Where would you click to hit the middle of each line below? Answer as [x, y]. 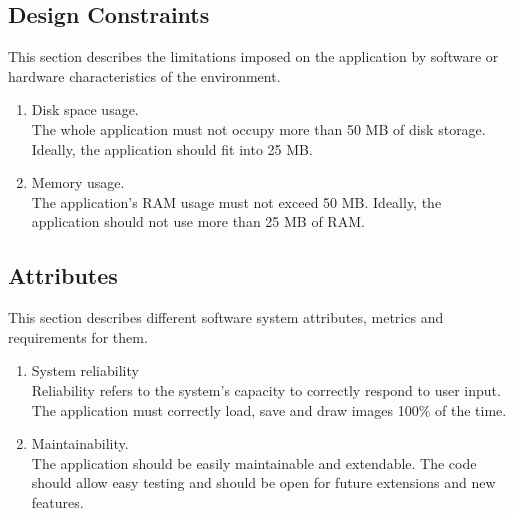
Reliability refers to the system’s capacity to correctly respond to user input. [266, 389]
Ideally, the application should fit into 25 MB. [172, 148]
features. [57, 501]
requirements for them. [78, 336]
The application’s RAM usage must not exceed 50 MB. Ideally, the [236, 201]
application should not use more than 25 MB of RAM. [198, 221]
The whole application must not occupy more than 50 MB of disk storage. [258, 128]
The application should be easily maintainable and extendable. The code [254, 462]
